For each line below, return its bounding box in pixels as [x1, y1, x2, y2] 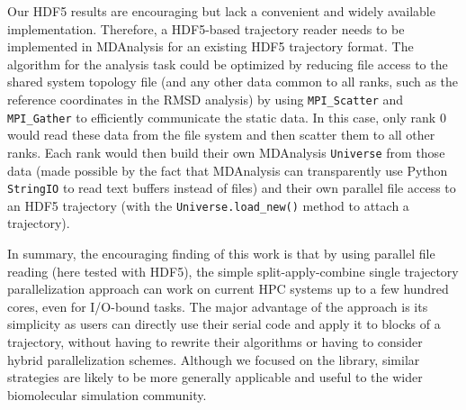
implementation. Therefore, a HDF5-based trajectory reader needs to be [7, 19, 405, 38]
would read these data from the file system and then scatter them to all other [7, 125, 435, 144]
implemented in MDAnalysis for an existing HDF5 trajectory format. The [7, 37, 414, 56]
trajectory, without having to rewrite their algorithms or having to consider [7, 333, 423, 351]
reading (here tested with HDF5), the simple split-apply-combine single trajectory [7, 261, 459, 280]
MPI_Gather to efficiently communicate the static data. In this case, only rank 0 [7, 107, 446, 126]
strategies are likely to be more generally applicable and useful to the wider [7, 368, 423, 387]
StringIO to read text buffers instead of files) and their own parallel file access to [7, 178, 456, 197]
